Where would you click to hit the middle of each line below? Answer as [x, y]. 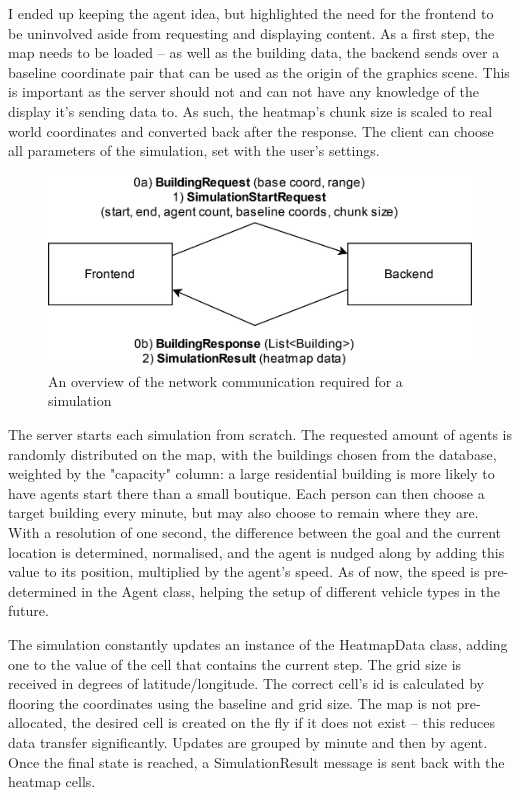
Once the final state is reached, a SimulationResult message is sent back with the [256, 761]
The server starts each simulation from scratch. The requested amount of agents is [260, 434]
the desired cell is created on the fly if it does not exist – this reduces [283, 722]
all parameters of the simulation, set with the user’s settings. [194, 150]
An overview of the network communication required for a [225, 380]
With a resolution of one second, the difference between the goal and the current [255, 532]
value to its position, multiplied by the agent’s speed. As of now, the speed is [244, 571]
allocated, [37, 722]
